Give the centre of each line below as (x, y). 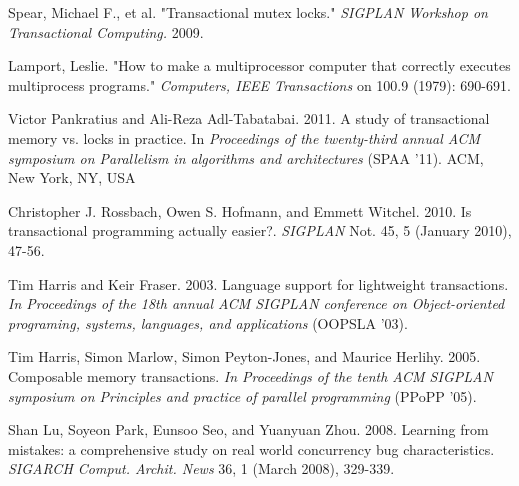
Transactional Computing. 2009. (106, 31)
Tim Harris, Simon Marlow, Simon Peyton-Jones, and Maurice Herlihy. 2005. (244, 356)
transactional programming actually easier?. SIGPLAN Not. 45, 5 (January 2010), (260, 230)
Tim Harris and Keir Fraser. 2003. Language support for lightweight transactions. (258, 283)
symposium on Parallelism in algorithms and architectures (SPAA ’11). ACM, (246, 157)
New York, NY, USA (72, 177)
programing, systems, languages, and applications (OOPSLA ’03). (208, 322)
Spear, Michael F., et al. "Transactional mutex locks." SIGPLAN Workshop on (248, 12)
